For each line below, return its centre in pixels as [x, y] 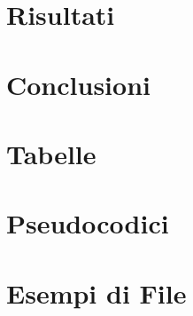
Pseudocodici [88, 223]
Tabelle [51, 153]
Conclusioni [78, 84]
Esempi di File [96, 292]
